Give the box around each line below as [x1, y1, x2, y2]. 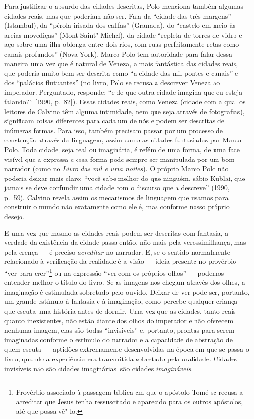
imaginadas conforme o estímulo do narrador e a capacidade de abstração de [4, 334, 233, 344]
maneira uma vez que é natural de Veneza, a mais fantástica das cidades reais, [4, 58, 238, 68]
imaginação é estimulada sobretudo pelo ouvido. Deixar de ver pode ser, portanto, [4, 286, 250, 297]
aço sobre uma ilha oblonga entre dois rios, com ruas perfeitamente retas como [4, 39, 239, 49]
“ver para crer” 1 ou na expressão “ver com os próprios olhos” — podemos [4, 266, 224, 278]
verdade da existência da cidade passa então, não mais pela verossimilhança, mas [4, 237, 246, 247]
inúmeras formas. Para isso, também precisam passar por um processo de [4, 125, 223, 135]
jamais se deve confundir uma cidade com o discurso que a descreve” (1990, [4, 182, 230, 193]
